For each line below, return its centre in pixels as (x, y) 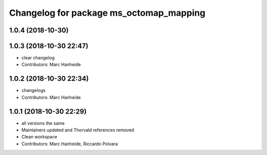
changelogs (33, 91)
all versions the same (43, 123)
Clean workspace (39, 137)
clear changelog (38, 58)
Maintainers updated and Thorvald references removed (78, 130)
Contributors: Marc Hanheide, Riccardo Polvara (70, 144)
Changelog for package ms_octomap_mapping (107, 13)
